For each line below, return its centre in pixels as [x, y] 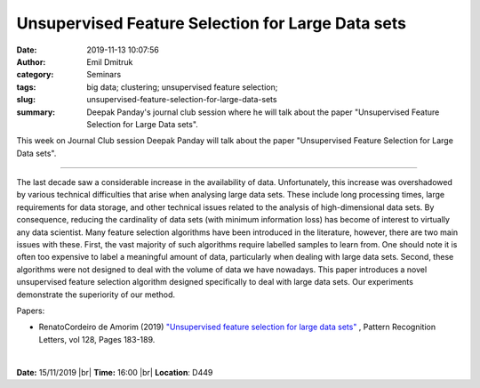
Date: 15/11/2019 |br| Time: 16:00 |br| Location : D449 [115, 372]
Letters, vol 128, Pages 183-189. [97, 339]
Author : [31, 61]
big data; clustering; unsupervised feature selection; [182, 87]
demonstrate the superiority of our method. [96, 295]
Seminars [104, 75]
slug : [26, 100]
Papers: [31, 311]
